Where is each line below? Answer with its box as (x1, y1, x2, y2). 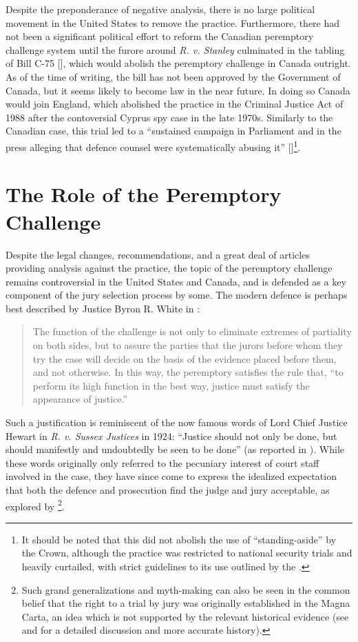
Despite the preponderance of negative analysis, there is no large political (6, 2, 315, 16)
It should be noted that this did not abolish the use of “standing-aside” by (21, 532, 337, 546)
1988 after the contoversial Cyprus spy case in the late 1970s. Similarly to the (6, 110, 333, 124)
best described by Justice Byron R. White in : (6, 301, 200, 315)
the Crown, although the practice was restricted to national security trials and (21, 545, 352, 560)
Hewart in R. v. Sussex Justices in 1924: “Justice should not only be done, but (6, 428, 337, 443)
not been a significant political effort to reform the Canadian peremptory (6, 29, 314, 43)
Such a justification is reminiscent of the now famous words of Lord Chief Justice (6, 415, 348, 430)
